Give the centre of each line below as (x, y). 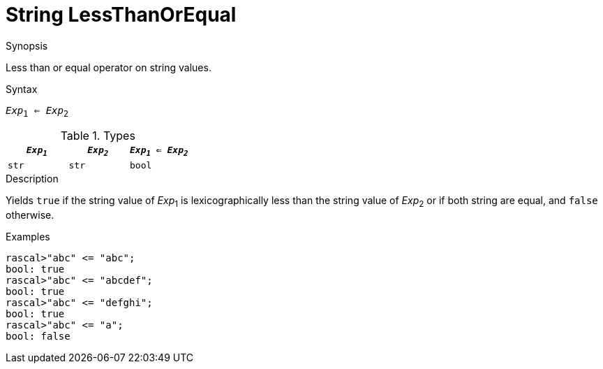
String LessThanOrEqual (121, 15)
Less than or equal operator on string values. (109, 67)
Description (32, 179)
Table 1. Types (98, 135)
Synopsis (27, 45)
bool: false (38, 336)
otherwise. (30, 215)
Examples (28, 236)
